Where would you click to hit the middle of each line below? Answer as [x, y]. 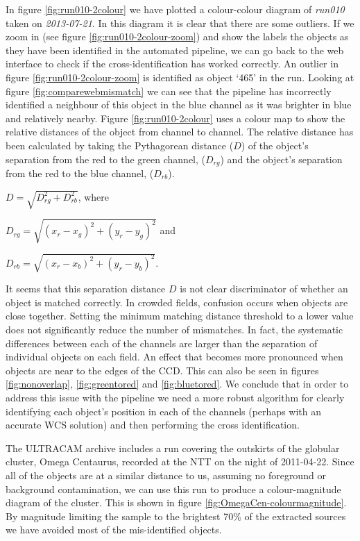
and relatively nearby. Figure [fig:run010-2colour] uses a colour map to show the [175, 118]
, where [94, 196]
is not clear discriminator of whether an [264, 289]
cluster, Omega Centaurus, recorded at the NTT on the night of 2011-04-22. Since [180, 461]
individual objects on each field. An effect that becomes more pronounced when [174, 357]
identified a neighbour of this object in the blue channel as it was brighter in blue [179, 105]
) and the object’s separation [281, 159]
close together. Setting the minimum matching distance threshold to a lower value [180, 316]
